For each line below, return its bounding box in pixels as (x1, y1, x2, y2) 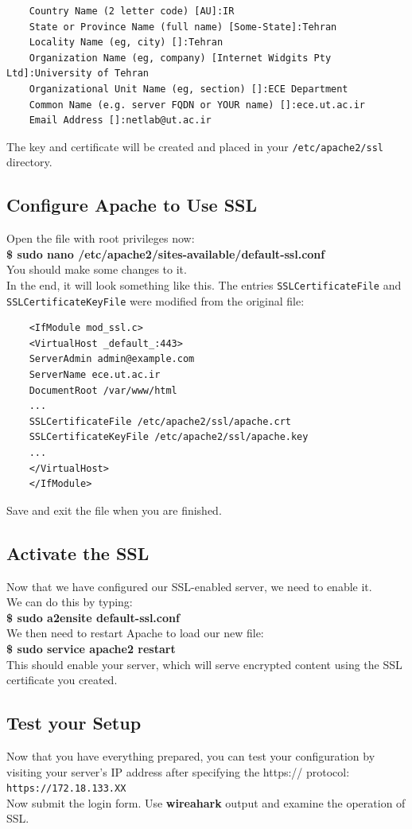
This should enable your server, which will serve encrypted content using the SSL (6, 656, 402, 672)
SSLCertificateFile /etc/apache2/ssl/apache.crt (29, 415, 291, 427)
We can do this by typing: (6, 594, 133, 610)
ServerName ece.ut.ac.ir (29, 369, 161, 381)
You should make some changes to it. (6, 261, 187, 278)
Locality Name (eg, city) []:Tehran (29, 37, 223, 49)
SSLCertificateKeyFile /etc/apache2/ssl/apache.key (29, 431, 309, 443)
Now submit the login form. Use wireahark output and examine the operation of (6, 794, 406, 811)
